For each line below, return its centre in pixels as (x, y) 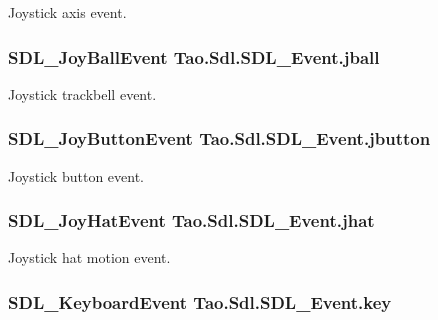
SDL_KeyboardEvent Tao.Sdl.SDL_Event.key (200, 301)
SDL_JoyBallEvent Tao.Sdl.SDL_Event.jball (194, 56)
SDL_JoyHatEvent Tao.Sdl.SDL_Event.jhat (191, 220)
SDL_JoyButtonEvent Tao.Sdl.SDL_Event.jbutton (219, 138)
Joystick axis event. (67, 12)
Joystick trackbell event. (82, 93)
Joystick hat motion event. (89, 257)
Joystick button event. (76, 175)
